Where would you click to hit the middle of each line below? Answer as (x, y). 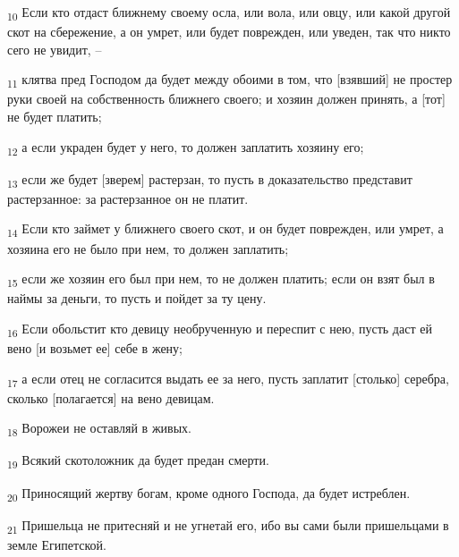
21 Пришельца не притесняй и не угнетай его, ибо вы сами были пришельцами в (228, 526)
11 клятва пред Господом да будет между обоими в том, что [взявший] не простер (230, 80)
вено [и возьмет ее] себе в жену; (95, 348)
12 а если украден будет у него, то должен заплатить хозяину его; (186, 148)
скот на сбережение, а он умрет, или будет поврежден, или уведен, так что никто (229, 32)
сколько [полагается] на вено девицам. (111, 397)
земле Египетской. (57, 544)
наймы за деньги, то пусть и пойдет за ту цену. (137, 298)
